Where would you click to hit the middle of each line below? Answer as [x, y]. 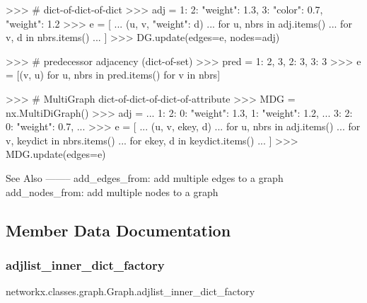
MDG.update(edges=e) [56, 154]
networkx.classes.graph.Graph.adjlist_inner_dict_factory [130, 291]
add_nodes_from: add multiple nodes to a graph [112, 191]
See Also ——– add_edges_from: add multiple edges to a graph [145, 177]
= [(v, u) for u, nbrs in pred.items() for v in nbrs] [113, 75]
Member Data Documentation [118, 230]
